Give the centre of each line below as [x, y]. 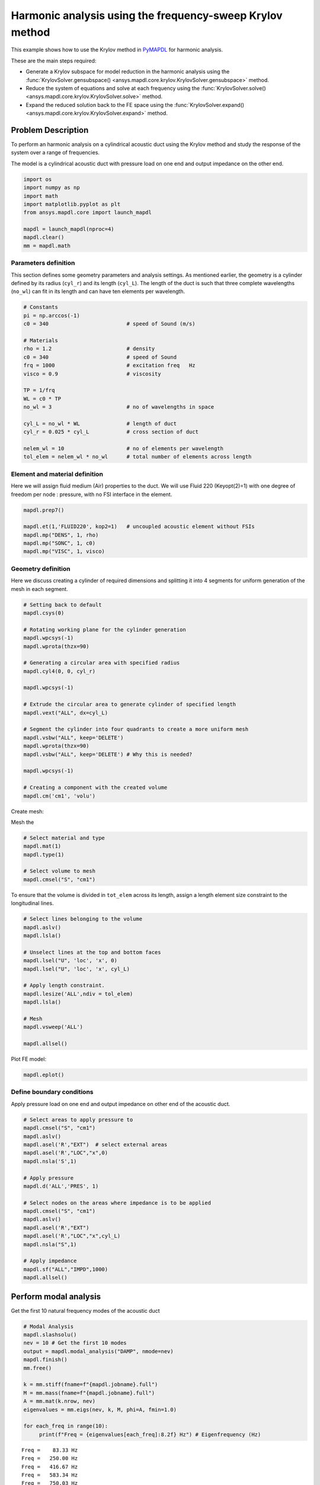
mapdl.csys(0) [44, 613]
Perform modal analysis [56, 1296]
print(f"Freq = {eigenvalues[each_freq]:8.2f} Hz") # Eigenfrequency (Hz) [150, 1434]
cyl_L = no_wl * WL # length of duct [100, 424]
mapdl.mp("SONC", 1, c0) [60, 543]
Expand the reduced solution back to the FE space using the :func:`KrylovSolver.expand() [135, 105]
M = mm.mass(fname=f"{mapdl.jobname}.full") [89, 1393]
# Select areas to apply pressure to [78, 1119]
